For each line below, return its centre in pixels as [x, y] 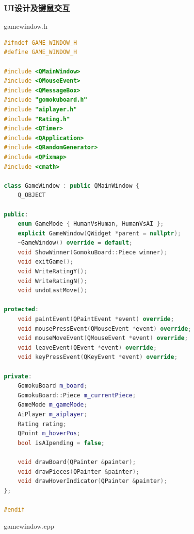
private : [18, 376]
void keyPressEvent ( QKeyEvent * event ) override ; [98, 357]
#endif [14, 509]
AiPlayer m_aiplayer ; [52, 414]
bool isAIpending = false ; [61, 443]
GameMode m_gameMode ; [52, 405]
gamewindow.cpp [29, 525]
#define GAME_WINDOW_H [40, 52]
